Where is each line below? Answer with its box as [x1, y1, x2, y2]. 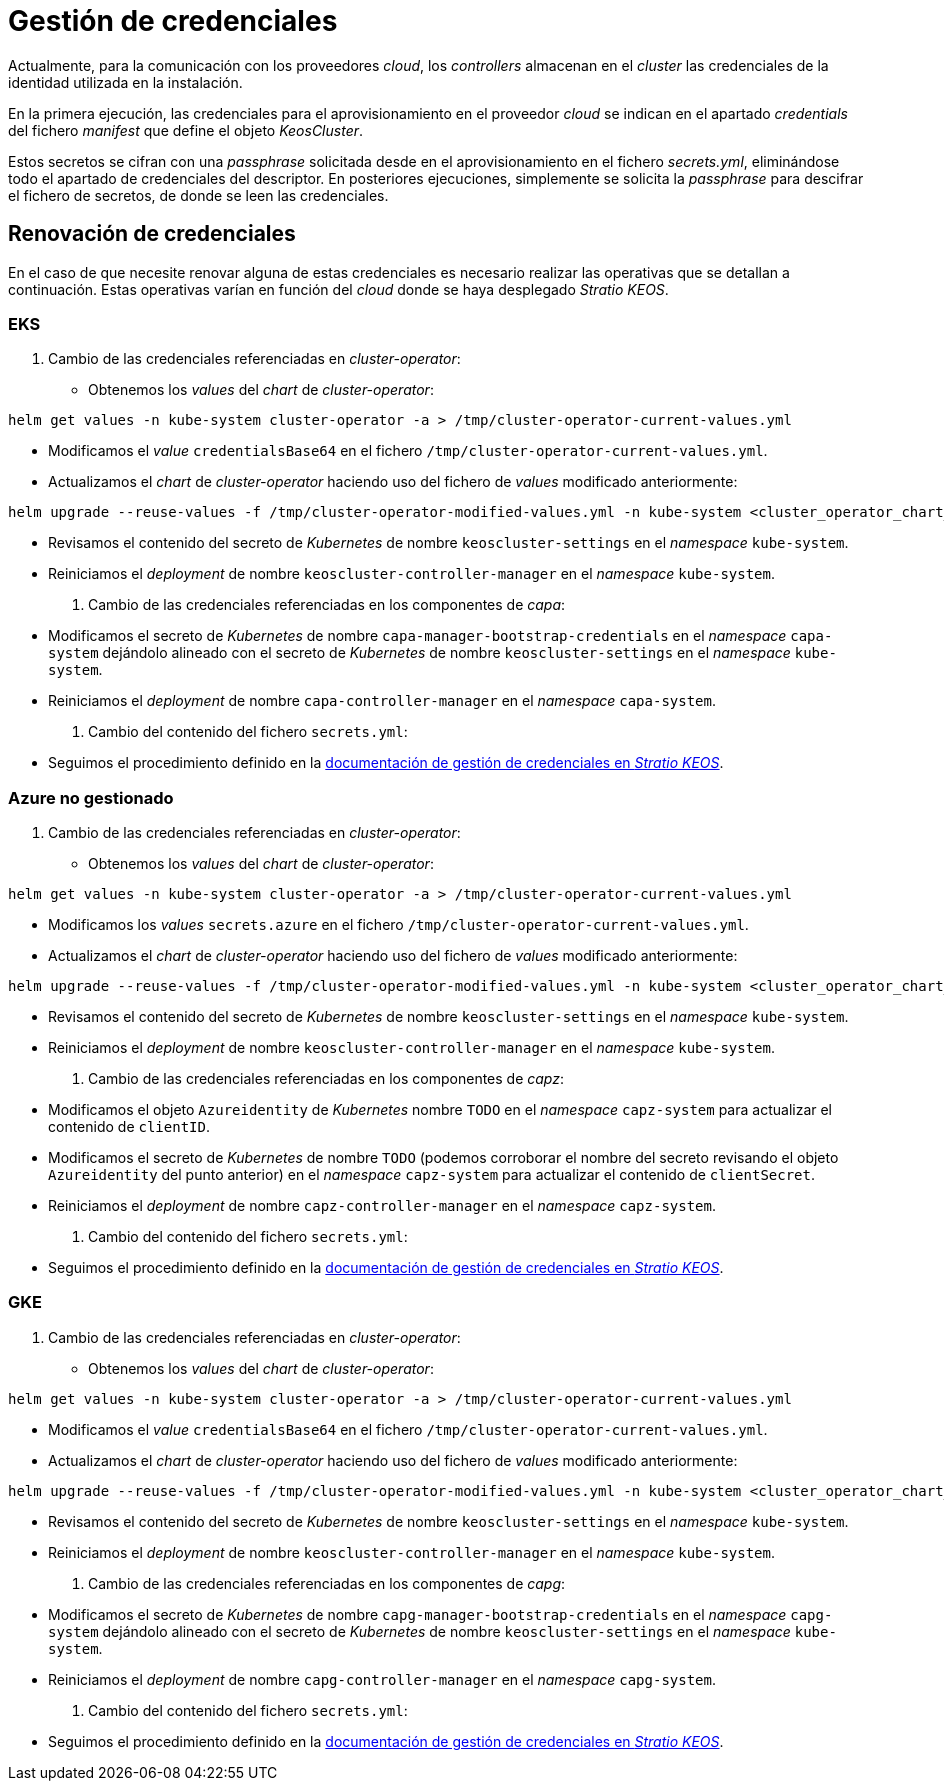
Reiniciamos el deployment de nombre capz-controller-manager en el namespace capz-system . [48, 1197, 717, 1215]
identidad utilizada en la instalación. [8, 73, 243, 91]
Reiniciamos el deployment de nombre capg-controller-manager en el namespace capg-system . [48, 1670, 717, 1688]
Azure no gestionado [8, 787, 174, 808]
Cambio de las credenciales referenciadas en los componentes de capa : [88, 596, 566, 614]
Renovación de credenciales [8, 221, 296, 247]
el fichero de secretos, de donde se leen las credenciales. [8, 186, 389, 204]
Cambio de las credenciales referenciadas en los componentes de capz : [88, 1070, 565, 1088]
